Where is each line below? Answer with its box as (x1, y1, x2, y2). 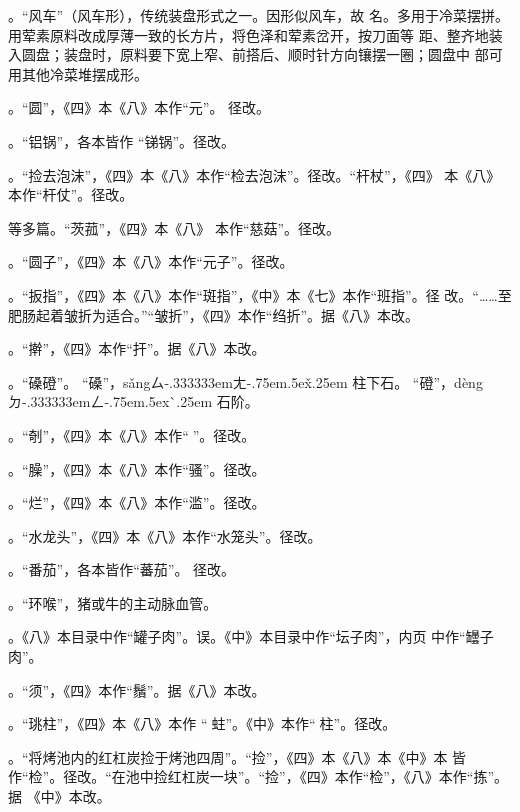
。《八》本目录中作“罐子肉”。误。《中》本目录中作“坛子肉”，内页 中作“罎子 (8, 626, 494, 647)
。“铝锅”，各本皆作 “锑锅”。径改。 (8, 130, 236, 151)
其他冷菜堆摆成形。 (21, 63, 148, 84)
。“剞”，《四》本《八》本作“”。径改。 (8, 424, 256, 445)
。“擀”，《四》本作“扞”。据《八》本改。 (8, 338, 266, 359)
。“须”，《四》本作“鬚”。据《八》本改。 (8, 679, 266, 700)
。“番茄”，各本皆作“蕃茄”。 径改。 (8, 559, 236, 580)
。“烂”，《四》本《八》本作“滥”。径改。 (8, 492, 266, 513)
